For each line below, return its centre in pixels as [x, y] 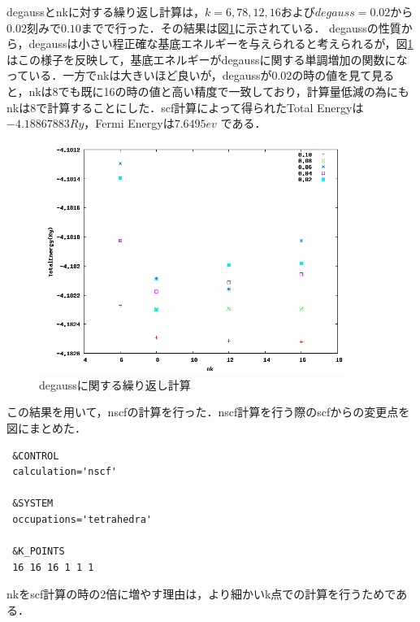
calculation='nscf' [65, 472]
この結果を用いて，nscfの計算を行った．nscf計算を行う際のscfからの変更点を [208, 412]
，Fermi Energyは [129, 123]
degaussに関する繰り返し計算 [115, 384]
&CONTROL [36, 456]
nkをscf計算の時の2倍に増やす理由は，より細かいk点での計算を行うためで [201, 594]
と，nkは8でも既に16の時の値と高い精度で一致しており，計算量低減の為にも [208, 91]
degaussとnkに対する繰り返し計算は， [106, 11]
